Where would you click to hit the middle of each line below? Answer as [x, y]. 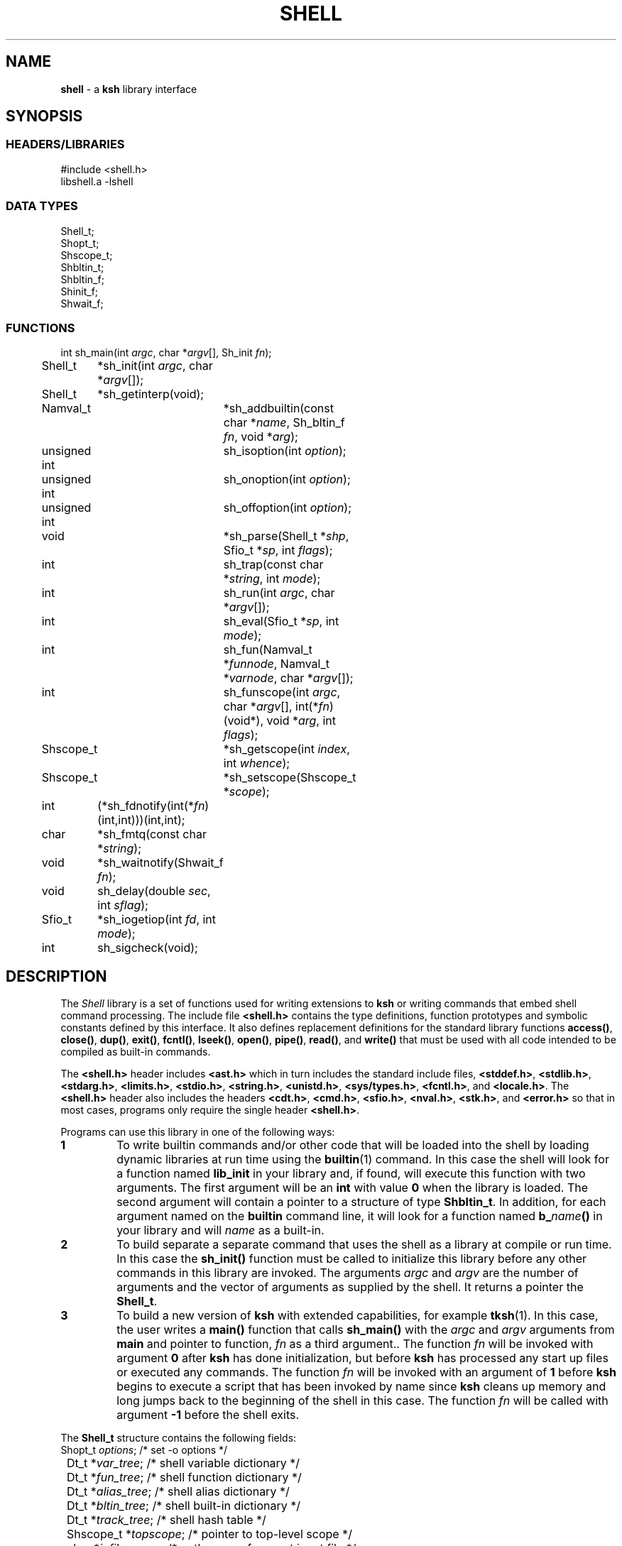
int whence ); [257, 763]
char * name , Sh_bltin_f [284, 423]
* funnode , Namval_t [276, 664]
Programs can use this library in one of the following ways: [198, 1132]
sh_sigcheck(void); [148, 948]
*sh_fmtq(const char [152, 834]
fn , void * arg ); [261, 437]
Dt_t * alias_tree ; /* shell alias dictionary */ [178, 1492]
